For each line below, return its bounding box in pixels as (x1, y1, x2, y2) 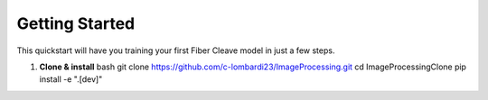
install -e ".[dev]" (39, 74, 103, 85)
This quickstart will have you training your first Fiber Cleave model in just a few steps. (16, 45, 335, 56)
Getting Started (16, 14, 136, 33)
